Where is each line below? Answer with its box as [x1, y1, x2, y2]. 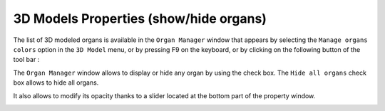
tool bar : [13, 55, 40, 64]
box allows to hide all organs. [13, 78, 99, 87]
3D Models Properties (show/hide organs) [13, 11, 267, 26]
